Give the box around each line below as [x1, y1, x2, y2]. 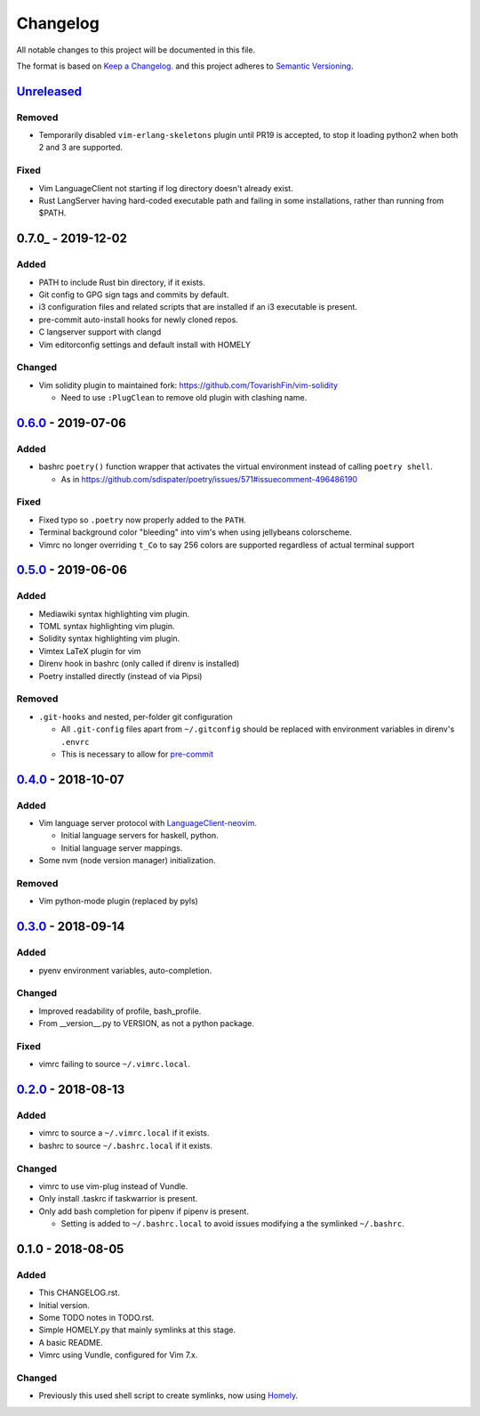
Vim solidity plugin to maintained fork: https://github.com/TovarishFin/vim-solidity [38, 379, 338, 391]
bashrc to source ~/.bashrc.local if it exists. [38, 1140, 213, 1151]
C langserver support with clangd [38, 327, 162, 337]
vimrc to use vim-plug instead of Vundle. [38, 1180, 188, 1192]
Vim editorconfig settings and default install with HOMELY [38, 339, 251, 350]
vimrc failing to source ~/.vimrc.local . [38, 1059, 191, 1070]
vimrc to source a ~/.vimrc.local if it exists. [38, 1128, 210, 1138]
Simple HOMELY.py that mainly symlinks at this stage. [38, 1324, 236, 1335]
